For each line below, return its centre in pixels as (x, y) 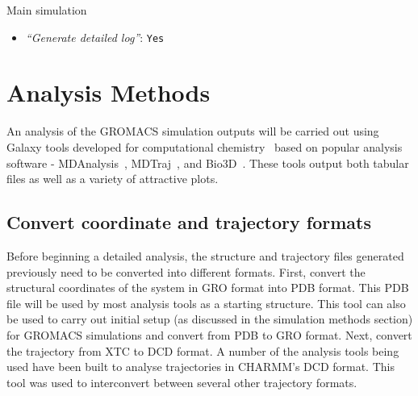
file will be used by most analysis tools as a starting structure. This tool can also (206, 303)
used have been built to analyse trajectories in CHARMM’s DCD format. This (201, 367)
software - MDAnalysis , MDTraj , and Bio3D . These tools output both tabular (208, 163)
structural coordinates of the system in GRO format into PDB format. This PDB (208, 288)
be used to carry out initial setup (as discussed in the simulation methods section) (210, 319)
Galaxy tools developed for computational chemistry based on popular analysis (205, 146)
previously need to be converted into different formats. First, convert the (186, 271)
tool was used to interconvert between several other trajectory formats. (182, 382)
